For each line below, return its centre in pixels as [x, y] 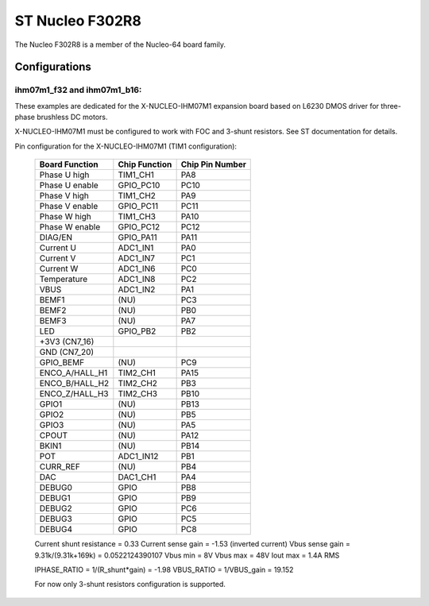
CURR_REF [60, 467]
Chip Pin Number [213, 164]
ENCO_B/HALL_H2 [74, 384]
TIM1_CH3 [137, 217]
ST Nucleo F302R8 [78, 21]
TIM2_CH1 [137, 373]
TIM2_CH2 [138, 384]
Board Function [69, 164]
